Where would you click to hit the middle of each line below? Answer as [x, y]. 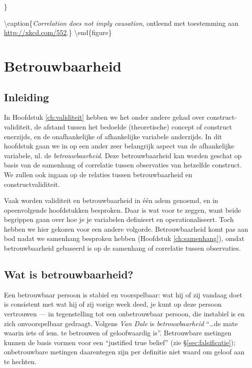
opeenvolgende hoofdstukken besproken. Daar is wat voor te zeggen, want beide [123, 210]
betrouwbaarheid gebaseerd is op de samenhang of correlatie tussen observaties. [122, 248]
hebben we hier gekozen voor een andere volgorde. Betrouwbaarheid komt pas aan [126, 229]
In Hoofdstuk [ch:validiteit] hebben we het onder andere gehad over [104, 117]
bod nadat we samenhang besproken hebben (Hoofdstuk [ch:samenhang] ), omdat [124, 238]
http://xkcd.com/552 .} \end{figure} [58, 32]
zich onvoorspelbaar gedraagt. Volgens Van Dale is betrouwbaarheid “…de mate [121, 323]
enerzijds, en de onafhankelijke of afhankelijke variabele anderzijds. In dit [113, 136]
